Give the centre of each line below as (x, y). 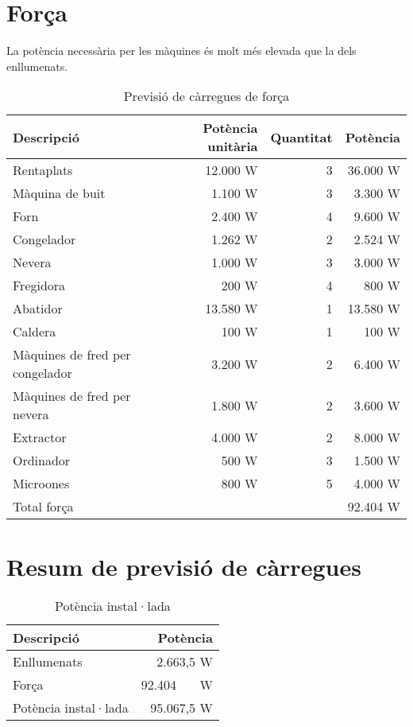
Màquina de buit (59, 193)
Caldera (35, 332)
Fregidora (39, 286)
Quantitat (301, 137)
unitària (233, 146)
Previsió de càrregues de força (206, 96)
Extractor (40, 437)
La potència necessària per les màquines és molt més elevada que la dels (181, 51)
